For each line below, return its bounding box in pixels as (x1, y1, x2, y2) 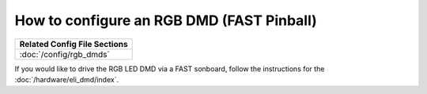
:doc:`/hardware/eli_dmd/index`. (14, 74, 119, 84)
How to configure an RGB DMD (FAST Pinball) (14, 12, 318, 29)
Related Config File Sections (19, 38, 128, 49)
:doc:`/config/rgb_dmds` (19, 49, 110, 60)
